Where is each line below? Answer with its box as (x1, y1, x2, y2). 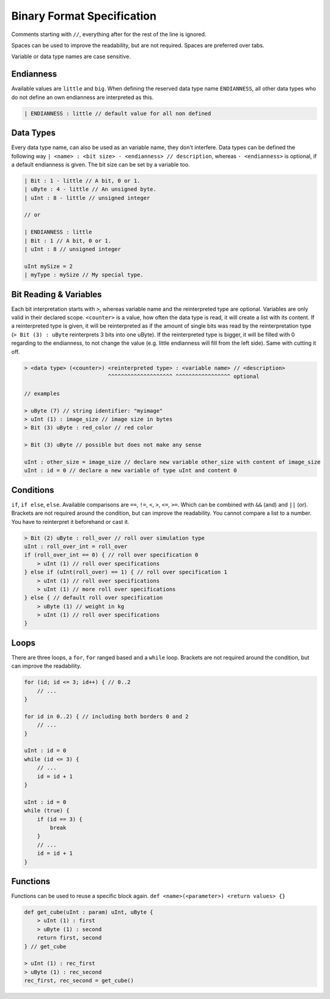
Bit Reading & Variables (11, 289, 102, 300)
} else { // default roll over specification (24, 594, 163, 602)
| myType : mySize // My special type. (24, 271, 144, 278)
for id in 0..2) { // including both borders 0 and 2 (24, 713, 189, 720)
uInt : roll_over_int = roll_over (24, 543, 128, 550)
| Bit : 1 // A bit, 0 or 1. (24, 237, 112, 244)
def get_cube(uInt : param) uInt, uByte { (24, 909, 153, 916)
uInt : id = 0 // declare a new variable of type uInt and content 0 (24, 467, 237, 474)
